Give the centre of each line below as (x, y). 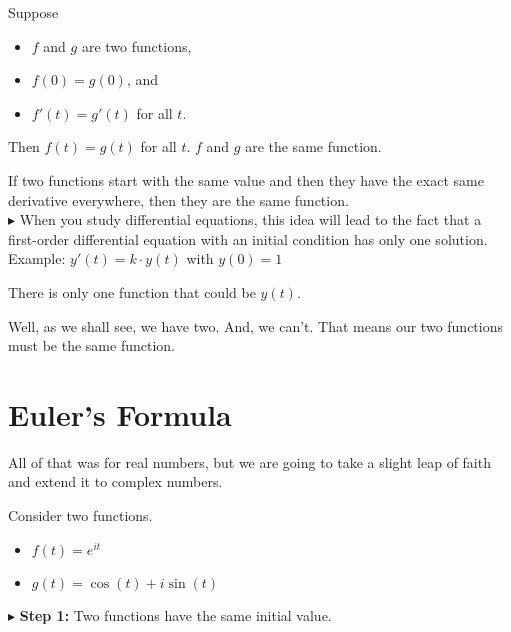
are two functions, (136, 45)
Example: (37, 258)
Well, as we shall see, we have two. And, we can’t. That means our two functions (256, 325)
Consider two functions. (80, 515)
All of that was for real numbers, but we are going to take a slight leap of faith (249, 461)
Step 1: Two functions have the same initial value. (175, 614)
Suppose (33, 12)
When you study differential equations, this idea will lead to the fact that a (250, 219)
